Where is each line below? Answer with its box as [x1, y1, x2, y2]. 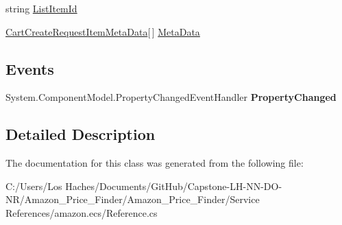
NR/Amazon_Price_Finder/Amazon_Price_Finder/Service [5, 192, 260, 206]
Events [5, 58, 54, 79]
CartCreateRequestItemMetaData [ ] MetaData [5, 24, 200, 38]
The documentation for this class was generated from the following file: [5, 156, 304, 170]
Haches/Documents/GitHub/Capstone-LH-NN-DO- [65, 178, 282, 193]
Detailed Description [5, 123, 156, 145]
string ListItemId [5, 1, 77, 15]
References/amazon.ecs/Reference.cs [5, 205, 158, 220]
